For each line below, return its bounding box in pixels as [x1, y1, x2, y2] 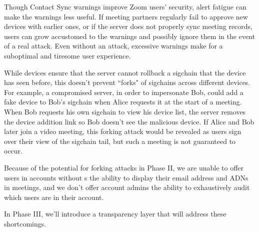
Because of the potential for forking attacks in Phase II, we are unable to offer [4, 162, 244, 172]
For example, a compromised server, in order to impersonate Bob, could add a [4, 86, 243, 97]
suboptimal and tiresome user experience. [4, 50, 131, 60]
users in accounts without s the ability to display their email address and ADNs [4, 172, 248, 182]
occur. [4, 145, 22, 156]
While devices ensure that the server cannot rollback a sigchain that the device [4, 67, 246, 77]
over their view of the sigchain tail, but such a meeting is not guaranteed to [4, 135, 236, 146]
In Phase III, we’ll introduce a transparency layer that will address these [4, 208, 226, 219]
